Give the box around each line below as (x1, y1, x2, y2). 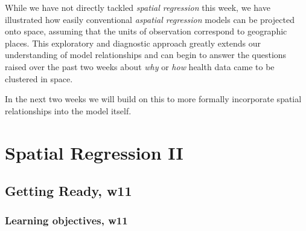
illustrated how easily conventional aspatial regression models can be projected (5, 13, 295, 25)
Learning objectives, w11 (5, 213, 128, 228)
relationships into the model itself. (5, 104, 132, 117)
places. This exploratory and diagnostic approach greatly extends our (5, 36, 261, 49)
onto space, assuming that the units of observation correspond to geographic (5, 25, 287, 37)
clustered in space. (5, 72, 73, 85)
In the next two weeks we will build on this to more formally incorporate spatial (5, 93, 302, 105)
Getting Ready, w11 (5, 181, 132, 200)
